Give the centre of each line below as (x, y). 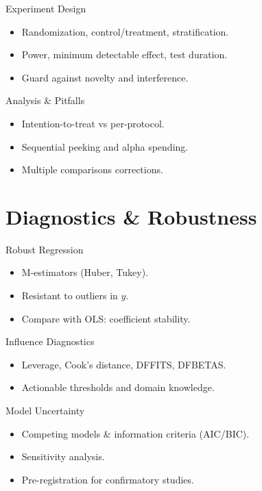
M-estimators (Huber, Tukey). (85, 272)
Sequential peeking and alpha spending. (105, 146)
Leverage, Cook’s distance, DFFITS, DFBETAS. (124, 364)
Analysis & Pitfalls (45, 100)
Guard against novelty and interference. (105, 77)
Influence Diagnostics (50, 341)
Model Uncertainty (45, 411)
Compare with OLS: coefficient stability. (106, 318)
